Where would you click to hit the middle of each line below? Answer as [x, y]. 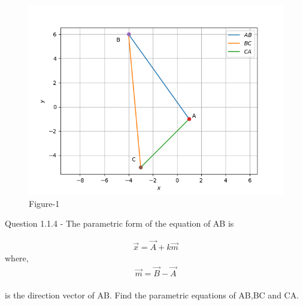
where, [17, 258]
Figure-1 [44, 203]
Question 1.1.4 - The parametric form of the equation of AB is [119, 223]
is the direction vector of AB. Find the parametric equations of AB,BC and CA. [152, 295]
